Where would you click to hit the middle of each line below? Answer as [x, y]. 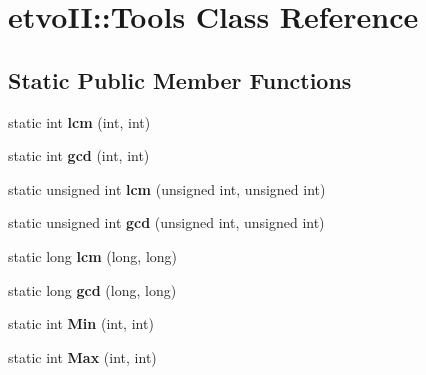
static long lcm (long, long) [93, 255]
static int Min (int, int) [81, 323]
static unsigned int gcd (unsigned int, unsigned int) [166, 222]
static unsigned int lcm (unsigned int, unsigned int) [167, 188]
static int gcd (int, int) [79, 155]
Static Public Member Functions [180, 79]
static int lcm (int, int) [79, 121]
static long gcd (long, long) [92, 289]
